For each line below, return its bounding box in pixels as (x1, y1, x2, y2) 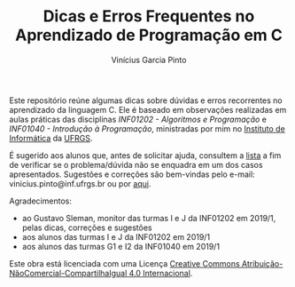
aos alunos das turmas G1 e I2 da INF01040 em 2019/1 (21, 241, 220, 251)
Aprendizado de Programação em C (14, 25, 283, 45)
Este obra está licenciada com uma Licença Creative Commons (9, 258, 241, 268)
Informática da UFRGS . (9, 132, 93, 143)
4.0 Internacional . (128, 267, 193, 278)
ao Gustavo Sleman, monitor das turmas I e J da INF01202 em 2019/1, (21, 212, 276, 223)
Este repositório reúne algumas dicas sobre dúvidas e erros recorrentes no (9, 95, 283, 106)
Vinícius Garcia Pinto (111, 54, 187, 65)
